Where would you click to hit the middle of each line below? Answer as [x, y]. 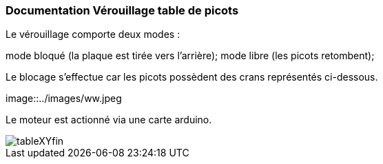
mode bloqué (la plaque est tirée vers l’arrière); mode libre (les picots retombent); [190, 56]
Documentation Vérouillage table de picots [122, 10]
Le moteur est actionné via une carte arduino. [109, 120]
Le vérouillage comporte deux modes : [93, 34]
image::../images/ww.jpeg [64, 99]
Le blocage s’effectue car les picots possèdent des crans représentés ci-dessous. [192, 77]
